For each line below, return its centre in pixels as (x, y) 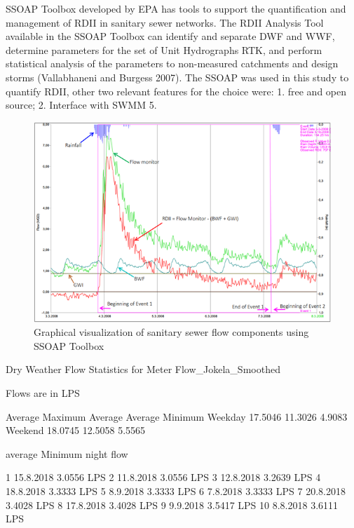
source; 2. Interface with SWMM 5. (81, 105)
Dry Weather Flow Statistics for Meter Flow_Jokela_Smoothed (143, 369)
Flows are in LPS (43, 393)
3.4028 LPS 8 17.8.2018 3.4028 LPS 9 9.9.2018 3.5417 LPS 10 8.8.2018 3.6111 (172, 505)
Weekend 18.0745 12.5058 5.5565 (76, 430)
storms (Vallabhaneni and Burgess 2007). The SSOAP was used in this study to (177, 77)
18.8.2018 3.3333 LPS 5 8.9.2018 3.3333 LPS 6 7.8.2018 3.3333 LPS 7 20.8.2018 (176, 491)
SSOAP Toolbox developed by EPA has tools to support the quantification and (176, 8)
